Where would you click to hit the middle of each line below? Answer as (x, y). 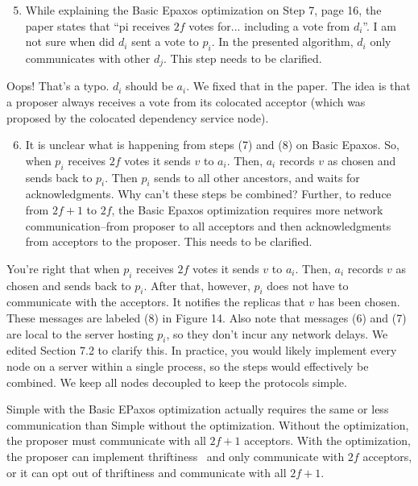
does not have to (308, 285)
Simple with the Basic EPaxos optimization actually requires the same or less (198, 409)
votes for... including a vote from (269, 25)
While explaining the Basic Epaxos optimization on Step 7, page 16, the (203, 10)
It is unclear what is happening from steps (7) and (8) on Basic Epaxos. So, (212, 145)
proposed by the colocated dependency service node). (138, 117)
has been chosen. (359, 302)
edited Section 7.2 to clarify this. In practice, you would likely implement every (202, 350)
